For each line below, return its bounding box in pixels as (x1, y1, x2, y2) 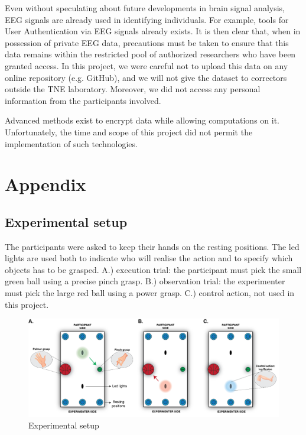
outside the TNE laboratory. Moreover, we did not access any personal (5, 83, 261, 95)
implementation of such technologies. (5, 137, 138, 150)
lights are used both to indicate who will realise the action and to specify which (5, 252, 293, 264)
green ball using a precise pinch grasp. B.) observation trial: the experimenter (5, 275, 285, 287)
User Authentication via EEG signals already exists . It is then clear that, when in (5, 25, 301, 37)
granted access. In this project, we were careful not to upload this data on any (5, 59, 288, 72)
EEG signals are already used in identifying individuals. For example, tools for (5, 13, 289, 25)
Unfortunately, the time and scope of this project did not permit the (5, 125, 253, 138)
